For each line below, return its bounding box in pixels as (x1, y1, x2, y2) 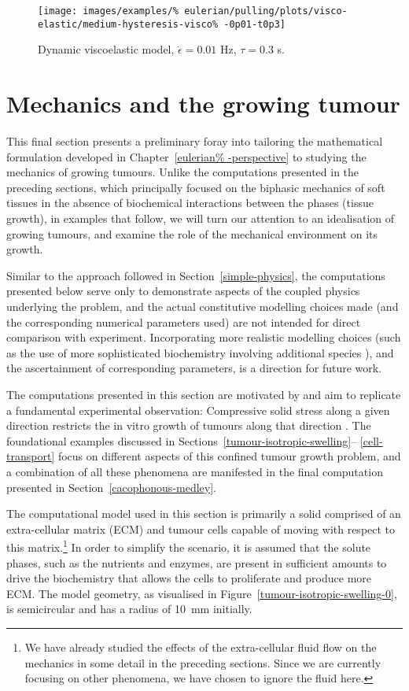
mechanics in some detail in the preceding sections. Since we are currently (24, 654, 381, 671)
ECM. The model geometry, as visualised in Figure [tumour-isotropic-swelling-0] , (6, 585, 397, 601)
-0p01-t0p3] (223, 18, 286, 30)
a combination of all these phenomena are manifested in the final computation (6, 463, 383, 479)
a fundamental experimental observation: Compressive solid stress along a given (6, 401, 390, 418)
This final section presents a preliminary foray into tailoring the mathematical (6, 133, 383, 150)
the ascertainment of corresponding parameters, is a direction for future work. (6, 360, 382, 376)
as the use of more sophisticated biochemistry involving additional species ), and (6, 344, 394, 360)
